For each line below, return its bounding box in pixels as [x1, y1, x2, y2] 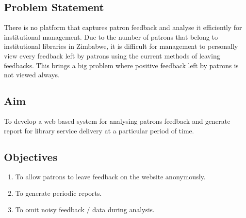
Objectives [4, 149, 58, 164]
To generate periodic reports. [15, 188, 102, 198]
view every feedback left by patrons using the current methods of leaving [4, 50, 220, 60]
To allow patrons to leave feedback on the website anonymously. [15, 172, 206, 182]
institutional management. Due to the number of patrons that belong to [4, 31, 218, 42]
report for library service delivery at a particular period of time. [4, 125, 194, 135]
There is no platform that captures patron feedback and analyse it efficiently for [4, 22, 242, 32]
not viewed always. [4, 70, 60, 80]
